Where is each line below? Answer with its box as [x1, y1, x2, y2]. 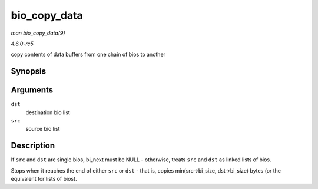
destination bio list [25, 109, 70, 116]
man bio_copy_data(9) [11, 29, 65, 37]
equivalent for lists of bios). [11, 175, 78, 183]
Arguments [11, 85, 54, 95]
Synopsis [11, 67, 47, 77]
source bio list [25, 125, 60, 132]
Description [11, 141, 55, 151]
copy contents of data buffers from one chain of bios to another [11, 51, 166, 58]
